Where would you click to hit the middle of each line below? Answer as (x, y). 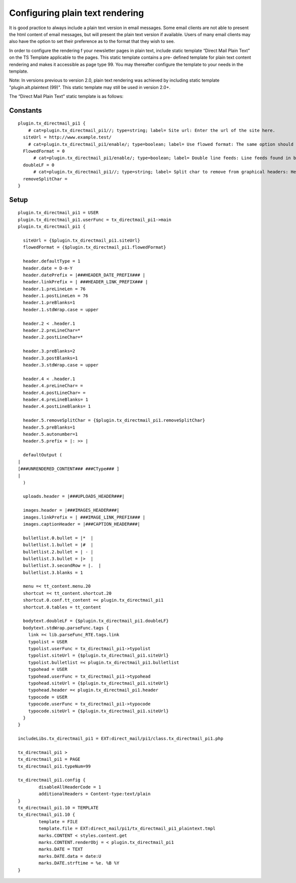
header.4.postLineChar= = (54, 393)
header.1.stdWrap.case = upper (61, 309)
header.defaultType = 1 (52, 261)
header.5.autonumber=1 (50, 434)
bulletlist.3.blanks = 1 (53, 573)
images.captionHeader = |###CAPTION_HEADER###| (82, 524)
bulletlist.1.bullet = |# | (58, 545)
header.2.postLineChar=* (53, 337)
